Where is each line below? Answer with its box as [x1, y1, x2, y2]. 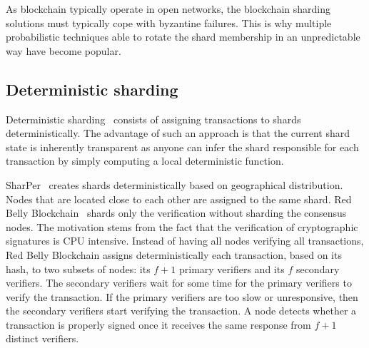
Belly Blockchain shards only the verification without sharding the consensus [6, 205, 347, 220]
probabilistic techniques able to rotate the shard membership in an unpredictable [6, 29, 360, 44]
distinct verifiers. [6, 331, 79, 346]
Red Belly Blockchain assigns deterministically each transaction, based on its [6, 247, 342, 262]
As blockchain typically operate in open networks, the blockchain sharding [6, 1, 330, 16]
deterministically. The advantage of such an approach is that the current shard [6, 126, 350, 140]
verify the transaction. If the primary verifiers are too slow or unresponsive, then [6, 289, 358, 304]
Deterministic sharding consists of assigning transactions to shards [6, 111, 301, 126]
